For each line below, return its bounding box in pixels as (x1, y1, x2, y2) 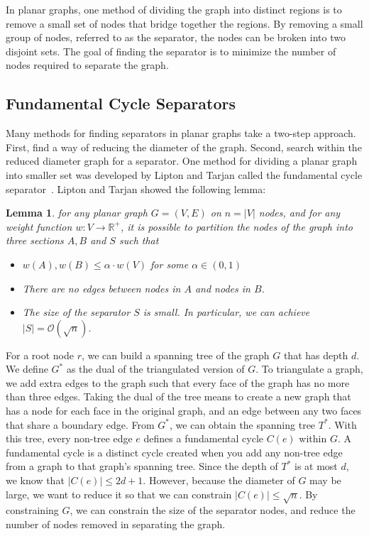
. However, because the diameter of (143, 473, 295, 488)
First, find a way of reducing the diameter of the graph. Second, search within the (6, 139, 362, 154)
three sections (6, 233, 64, 248)
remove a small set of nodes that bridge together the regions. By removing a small (6, 16, 363, 31)
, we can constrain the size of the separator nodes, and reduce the (70, 503, 356, 518)
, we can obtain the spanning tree (170, 417, 316, 432)
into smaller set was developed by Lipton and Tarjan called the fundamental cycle (6, 167, 363, 182)
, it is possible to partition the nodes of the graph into (120, 219, 353, 234)
